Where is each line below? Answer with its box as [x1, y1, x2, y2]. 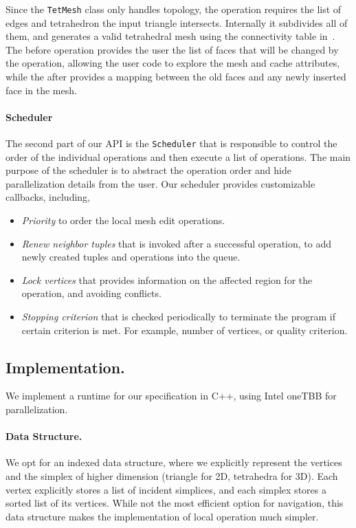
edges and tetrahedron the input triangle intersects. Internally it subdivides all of [5, 15, 348, 30]
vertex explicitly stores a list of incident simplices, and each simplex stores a [5, 482, 326, 496]
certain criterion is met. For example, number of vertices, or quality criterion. [21, 322, 348, 337]
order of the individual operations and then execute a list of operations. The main [5, 149, 351, 164]
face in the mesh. [5, 82, 77, 97]
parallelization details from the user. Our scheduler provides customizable [5, 176, 315, 190]
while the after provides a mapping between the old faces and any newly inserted [5, 69, 346, 84]
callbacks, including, [5, 190, 90, 204]
